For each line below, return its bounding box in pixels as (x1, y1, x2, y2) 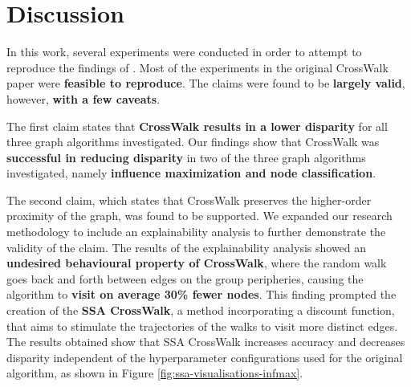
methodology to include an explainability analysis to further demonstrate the (6, 223, 386, 240)
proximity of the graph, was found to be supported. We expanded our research (6, 207, 393, 224)
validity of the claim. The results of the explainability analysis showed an (6, 238, 367, 255)
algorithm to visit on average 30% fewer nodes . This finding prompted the (6, 286, 397, 303)
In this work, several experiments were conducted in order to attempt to (6, 43, 362, 60)
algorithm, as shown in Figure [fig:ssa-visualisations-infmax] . (6, 365, 303, 381)
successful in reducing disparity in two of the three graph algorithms (6, 149, 366, 165)
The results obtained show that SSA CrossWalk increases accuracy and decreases (6, 333, 405, 350)
